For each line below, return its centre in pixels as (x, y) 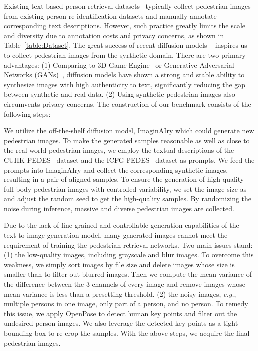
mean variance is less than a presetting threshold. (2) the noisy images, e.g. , (120, 293)
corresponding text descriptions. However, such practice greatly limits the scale (125, 26)
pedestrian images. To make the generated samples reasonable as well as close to (127, 140)
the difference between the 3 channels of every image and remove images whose (125, 284)
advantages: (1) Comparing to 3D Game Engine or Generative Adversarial (119, 65)
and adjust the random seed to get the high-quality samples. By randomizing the (128, 199)
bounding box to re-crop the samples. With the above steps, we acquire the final (127, 333)
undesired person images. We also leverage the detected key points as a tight (121, 323)
